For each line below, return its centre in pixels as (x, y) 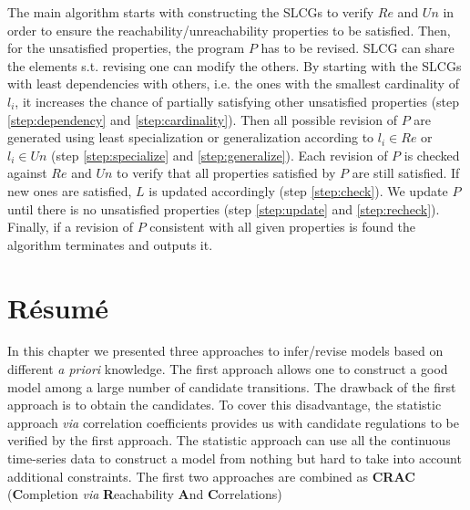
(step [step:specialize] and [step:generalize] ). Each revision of (220, 155)
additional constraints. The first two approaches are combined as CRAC (211, 476)
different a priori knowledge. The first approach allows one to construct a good (228, 369)
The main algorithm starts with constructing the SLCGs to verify (191, 12)
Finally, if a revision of (71, 227)
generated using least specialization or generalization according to (191, 137)
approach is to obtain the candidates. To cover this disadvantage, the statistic (225, 405)
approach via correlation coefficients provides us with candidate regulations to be (233, 422)
